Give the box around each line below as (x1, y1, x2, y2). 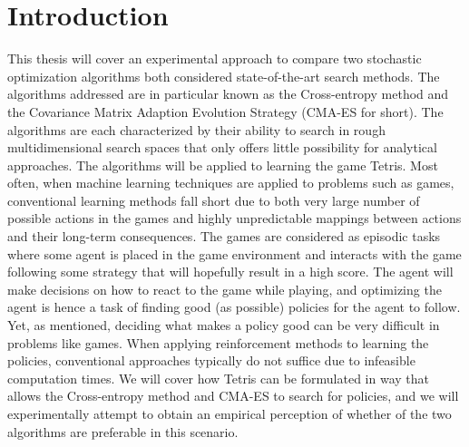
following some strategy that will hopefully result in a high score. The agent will (7, 262, 454, 281)
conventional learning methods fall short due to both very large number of (7, 190, 420, 209)
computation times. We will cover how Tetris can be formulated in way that (7, 368, 429, 387)
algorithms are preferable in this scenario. (7, 422, 239, 441)
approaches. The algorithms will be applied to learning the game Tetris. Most (7, 155, 438, 174)
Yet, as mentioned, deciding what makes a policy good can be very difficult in (7, 316, 440, 335)
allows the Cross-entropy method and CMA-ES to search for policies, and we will (7, 386, 459, 405)
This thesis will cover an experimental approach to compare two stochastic (7, 49, 422, 68)
